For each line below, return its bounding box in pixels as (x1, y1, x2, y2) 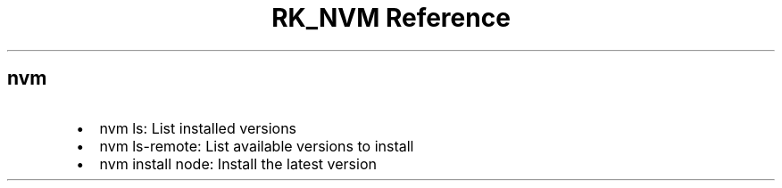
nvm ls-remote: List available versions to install (99, 136, 414, 155)
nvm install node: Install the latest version (99, 154, 377, 173)
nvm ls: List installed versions (99, 119, 297, 137)
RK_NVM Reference (271, 3, 511, 33)
